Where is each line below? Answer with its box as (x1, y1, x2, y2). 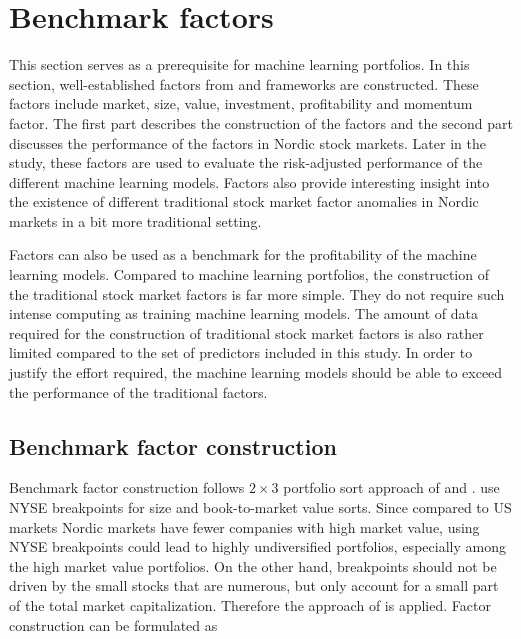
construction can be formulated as (9, 614, 218, 635)
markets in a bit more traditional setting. (9, 210, 262, 231)
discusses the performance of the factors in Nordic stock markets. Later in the (9, 132, 486, 153)
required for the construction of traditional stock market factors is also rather (9, 322, 484, 343)
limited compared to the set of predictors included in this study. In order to (9, 342, 473, 363)
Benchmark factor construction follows (9, 477, 245, 498)
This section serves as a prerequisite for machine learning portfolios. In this (9, 54, 470, 75)
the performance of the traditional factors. (9, 381, 268, 402)
